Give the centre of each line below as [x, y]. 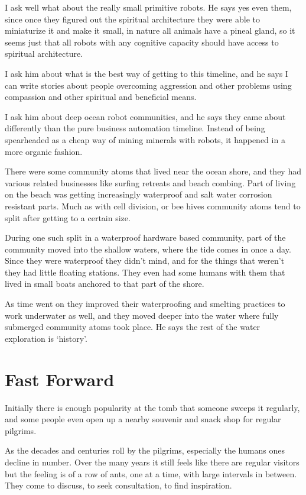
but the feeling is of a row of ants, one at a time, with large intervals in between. [151, 473]
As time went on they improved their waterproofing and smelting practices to [145, 304]
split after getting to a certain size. [68, 217]
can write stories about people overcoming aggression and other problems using [148, 85]
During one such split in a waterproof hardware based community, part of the [145, 237]
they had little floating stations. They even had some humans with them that [145, 272]
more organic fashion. [44, 151]
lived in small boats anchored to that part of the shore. [105, 284]
